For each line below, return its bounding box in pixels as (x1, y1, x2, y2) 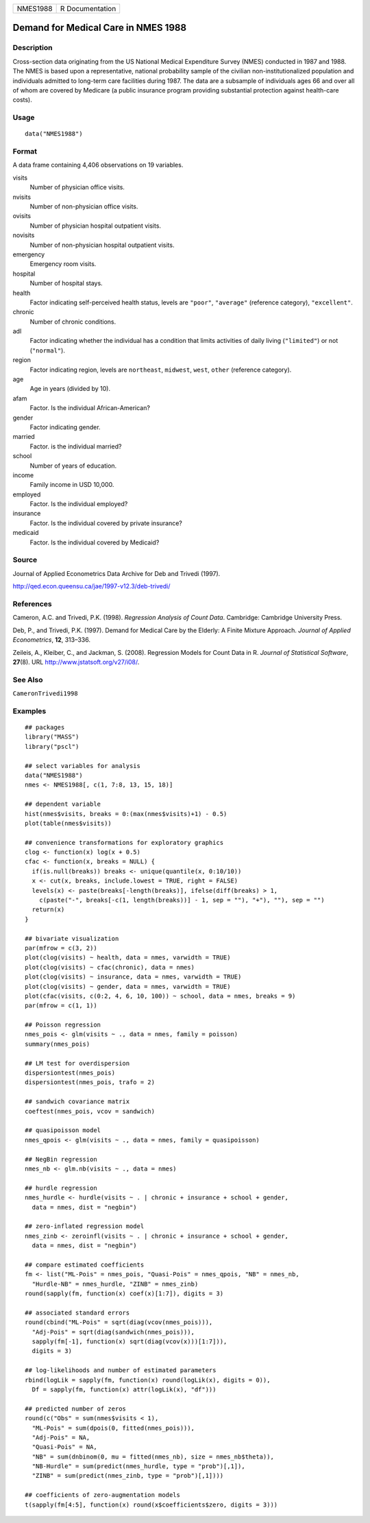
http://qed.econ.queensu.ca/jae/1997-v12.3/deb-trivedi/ (12, 582, 171, 590)
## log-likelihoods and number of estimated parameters (25, 1367, 217, 1374)
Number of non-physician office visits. (29, 202, 138, 211)
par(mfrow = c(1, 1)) (25, 1002, 97, 1009)
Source (12, 555, 38, 565)
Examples (12, 706, 47, 716)
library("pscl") (25, 743, 79, 750)
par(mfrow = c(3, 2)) (25, 944, 97, 952)
